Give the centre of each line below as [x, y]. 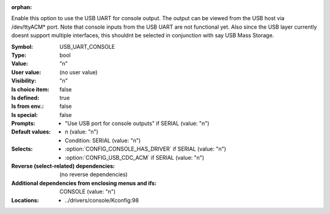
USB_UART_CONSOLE [87, 46]
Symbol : [22, 46]
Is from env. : [28, 106]
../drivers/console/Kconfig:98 [102, 200]
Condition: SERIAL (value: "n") [103, 140]
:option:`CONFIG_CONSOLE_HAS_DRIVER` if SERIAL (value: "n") [145, 149]
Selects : [22, 149]
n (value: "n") [82, 132]
